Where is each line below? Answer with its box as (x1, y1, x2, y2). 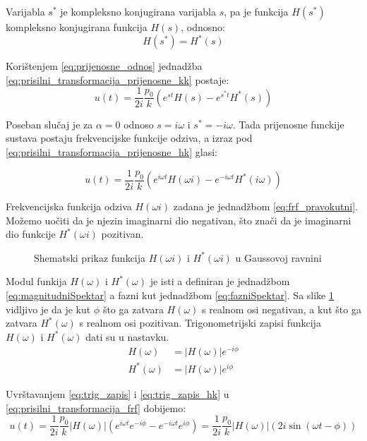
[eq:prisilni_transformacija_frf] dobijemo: (6, 400, 186, 415)
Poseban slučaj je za (6, 116, 93, 131)
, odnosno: (181, 20, 225, 34)
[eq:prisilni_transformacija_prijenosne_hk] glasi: (6, 144, 217, 159)
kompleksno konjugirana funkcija (6, 20, 148, 34)
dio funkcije (6, 226, 56, 241)
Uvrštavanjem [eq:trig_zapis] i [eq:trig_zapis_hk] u (6, 386, 229, 401)
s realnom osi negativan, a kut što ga (202, 301, 361, 316)
